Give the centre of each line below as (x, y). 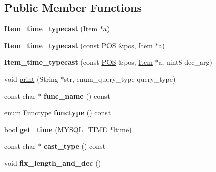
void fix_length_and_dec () (53, 163)
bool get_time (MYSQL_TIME (56, 129)
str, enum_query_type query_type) (120, 78)
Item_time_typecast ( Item (51, 28)
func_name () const (77, 96)
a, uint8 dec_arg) (185, 62)
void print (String (31, 78)
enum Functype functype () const (58, 113)
